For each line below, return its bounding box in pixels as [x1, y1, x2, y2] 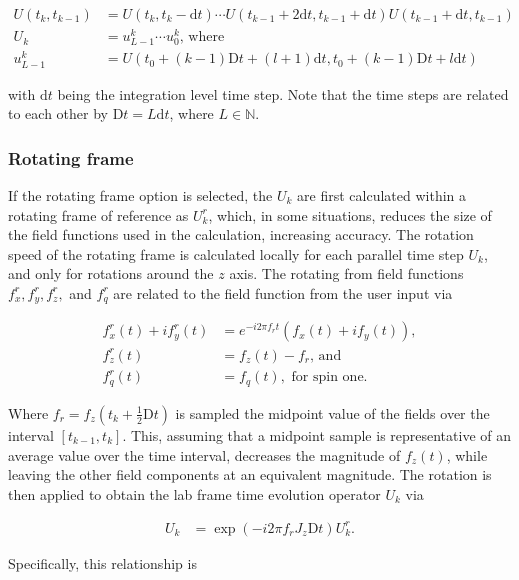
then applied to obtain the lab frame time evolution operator [8, 483, 381, 504]
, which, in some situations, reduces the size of [208, 204, 492, 225]
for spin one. [291, 370, 368, 385]
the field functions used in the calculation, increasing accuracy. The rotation [8, 224, 474, 245]
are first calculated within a [297, 184, 467, 205]
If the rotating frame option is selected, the [8, 184, 273, 205]
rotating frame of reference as [8, 204, 189, 225]
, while [446, 444, 488, 465]
